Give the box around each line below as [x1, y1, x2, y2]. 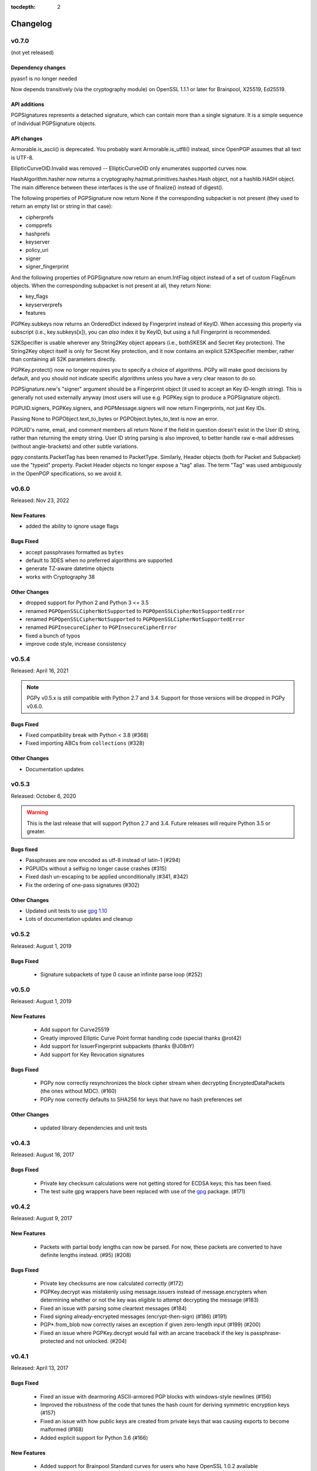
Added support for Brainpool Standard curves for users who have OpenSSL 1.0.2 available [40, 1463, 258, 1469]
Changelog [11, 18, 52, 29]
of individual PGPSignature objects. [11, 119, 97, 127]
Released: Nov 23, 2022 [11, 497, 70, 504]
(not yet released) [11, 49, 54, 56]
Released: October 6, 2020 [11, 792, 76, 800]
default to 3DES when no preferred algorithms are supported [25, 557, 173, 564]
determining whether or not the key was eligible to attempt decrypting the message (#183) [40, 1296, 259, 1303]
